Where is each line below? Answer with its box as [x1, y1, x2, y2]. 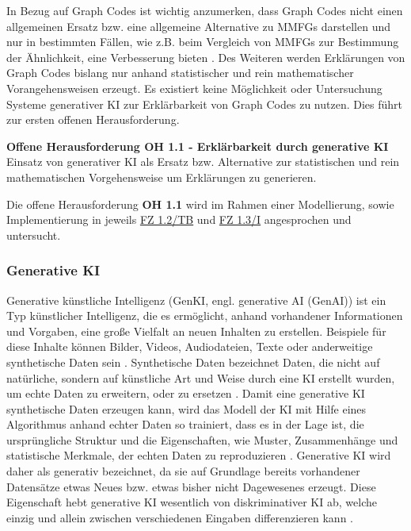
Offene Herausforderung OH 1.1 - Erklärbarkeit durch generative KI [6, 137, 389, 154]
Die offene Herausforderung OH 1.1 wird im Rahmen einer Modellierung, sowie [6, 195, 394, 212]
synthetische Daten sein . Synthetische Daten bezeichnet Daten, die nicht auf [6, 353, 380, 370]
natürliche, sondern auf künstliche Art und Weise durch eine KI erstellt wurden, [6, 369, 395, 386]
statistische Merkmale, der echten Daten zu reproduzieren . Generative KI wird [6, 447, 391, 464]
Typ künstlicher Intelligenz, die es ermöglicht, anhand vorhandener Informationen [6, 307, 403, 324]
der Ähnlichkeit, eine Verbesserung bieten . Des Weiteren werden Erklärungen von [6, 48, 405, 65]
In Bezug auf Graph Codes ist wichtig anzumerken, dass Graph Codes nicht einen [6, 2, 403, 18]
